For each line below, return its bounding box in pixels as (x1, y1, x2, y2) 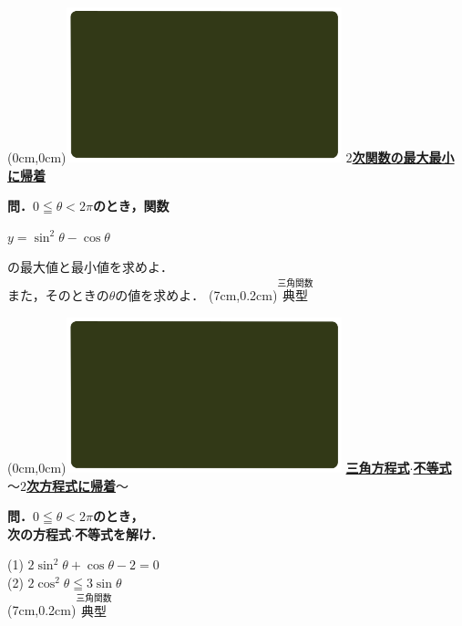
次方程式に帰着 (26, 475, 116, 495)
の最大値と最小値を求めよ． (7, 257, 173, 276)
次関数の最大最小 (352, 148, 455, 167)
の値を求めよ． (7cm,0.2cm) (115, 286, 278, 305)
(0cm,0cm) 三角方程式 (7, 457, 410, 476)
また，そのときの (7, 286, 109, 305)
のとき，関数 (92, 196, 169, 215)
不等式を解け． (74, 524, 164, 543)
